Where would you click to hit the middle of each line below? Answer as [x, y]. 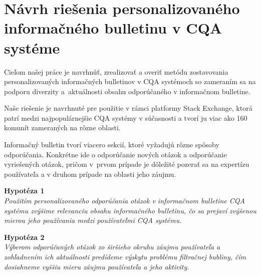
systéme [32, 47]
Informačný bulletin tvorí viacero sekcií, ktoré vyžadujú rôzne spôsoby [112, 145]
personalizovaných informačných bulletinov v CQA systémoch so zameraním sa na [130, 81]
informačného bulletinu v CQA [113, 28]
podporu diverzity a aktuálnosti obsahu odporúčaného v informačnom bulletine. [127, 91]
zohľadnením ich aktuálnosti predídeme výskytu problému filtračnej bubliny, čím [125, 256]
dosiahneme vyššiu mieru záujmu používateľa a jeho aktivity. [97, 266]
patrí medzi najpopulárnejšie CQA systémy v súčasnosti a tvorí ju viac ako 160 [126, 117]
